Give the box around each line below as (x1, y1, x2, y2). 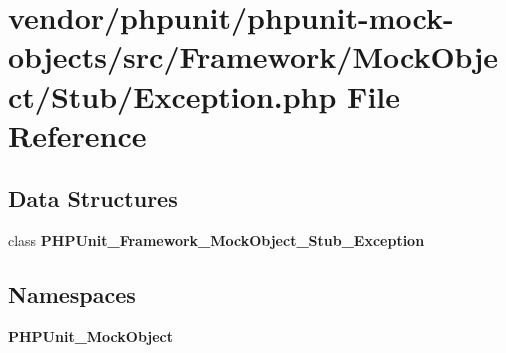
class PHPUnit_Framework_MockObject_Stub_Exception (8, 230, 425, 251)
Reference (8, 114, 147, 155)
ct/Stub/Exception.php (8, 75, 337, 116)
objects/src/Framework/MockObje (8, 36, 498, 77)
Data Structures (8, 183, 178, 214)
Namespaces (8, 279, 136, 310)
